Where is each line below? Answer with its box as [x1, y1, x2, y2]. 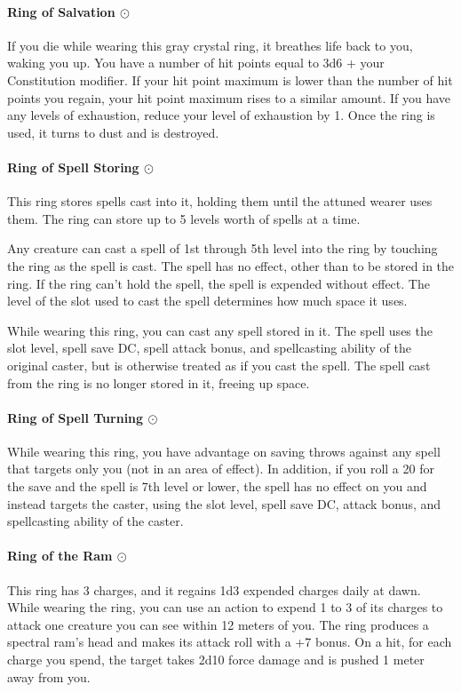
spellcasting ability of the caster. [7, 512, 184, 530]
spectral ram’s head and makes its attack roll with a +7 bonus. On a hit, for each [7, 632, 452, 651]
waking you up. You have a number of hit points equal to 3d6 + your [7, 53, 385, 72]
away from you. [7, 667, 91, 686]
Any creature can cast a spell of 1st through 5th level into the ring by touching [7, 239, 438, 258]
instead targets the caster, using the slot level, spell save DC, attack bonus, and [7, 494, 441, 513]
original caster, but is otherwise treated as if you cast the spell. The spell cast [7, 355, 431, 374]
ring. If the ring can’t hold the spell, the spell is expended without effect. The [7, 274, 430, 292]
